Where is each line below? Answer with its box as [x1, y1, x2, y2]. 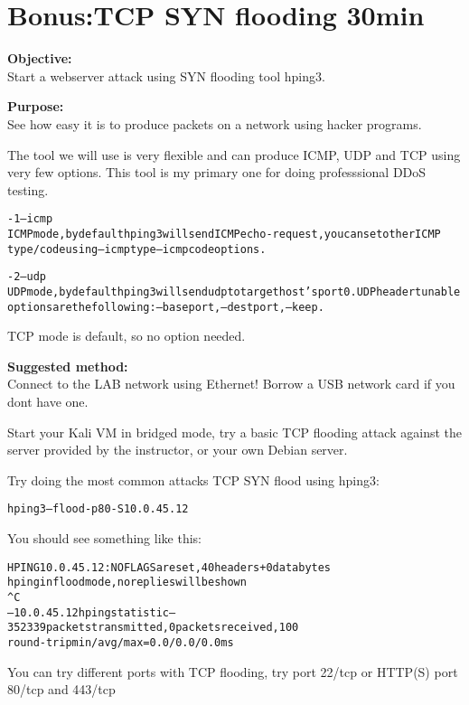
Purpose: [7, 97, 64, 116]
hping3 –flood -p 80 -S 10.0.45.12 [7, 503, 189, 516]
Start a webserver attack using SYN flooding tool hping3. [7, 66, 325, 85]
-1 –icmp [7, 212, 53, 226]
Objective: [7, 49, 72, 68]
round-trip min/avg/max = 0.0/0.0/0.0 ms [7, 635, 234, 649]
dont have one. [7, 392, 89, 410]
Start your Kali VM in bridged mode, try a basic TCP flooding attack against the [7, 422, 462, 441]
